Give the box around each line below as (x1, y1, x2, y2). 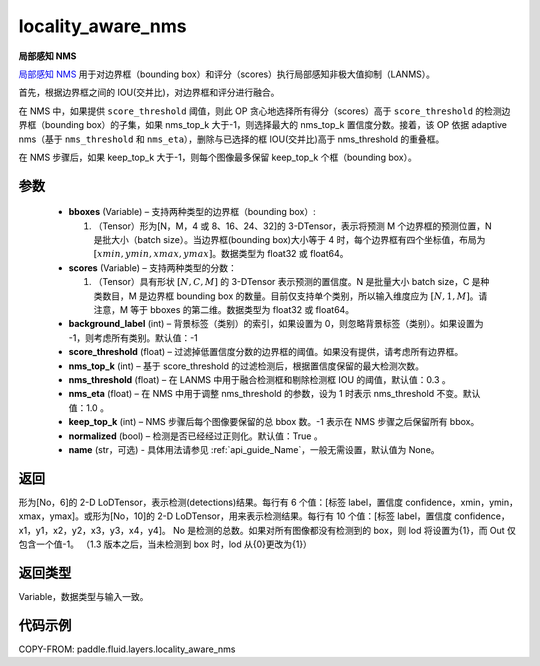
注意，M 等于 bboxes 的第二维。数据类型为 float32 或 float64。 (93, 304, 355, 316)
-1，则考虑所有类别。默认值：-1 (68, 331, 199, 344)
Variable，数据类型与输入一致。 (18, 590, 149, 602)
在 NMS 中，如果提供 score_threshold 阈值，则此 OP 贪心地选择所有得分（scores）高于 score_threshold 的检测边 (18, 105, 511, 117)
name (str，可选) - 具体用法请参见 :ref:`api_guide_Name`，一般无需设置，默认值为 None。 (68, 443, 440, 455)
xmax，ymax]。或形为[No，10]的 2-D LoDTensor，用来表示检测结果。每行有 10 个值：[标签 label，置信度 (18, 510, 453, 522)
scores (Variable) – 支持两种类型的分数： (68, 261, 237, 274)
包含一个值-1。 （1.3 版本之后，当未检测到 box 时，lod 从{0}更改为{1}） (18, 538, 312, 550)
